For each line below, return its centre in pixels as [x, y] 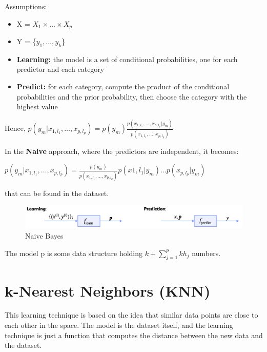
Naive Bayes [44, 235]
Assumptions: [26, 6]
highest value [37, 106]
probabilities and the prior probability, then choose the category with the [132, 96]
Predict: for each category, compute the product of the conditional [123, 86]
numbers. [206, 253]
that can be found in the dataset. [57, 193]
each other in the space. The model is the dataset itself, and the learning [119, 325]
